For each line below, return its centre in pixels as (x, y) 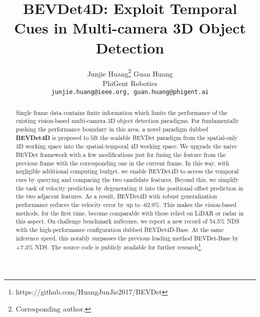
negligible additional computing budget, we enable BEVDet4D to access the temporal (127, 171)
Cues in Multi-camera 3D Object (130, 28)
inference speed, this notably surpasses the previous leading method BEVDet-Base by (127, 238)
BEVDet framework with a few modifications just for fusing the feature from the (121, 155)
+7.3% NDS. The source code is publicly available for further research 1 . (109, 246)
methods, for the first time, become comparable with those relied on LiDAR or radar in (130, 213)
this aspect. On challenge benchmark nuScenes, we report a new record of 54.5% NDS (127, 221)
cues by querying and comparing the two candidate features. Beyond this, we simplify (127, 180)
